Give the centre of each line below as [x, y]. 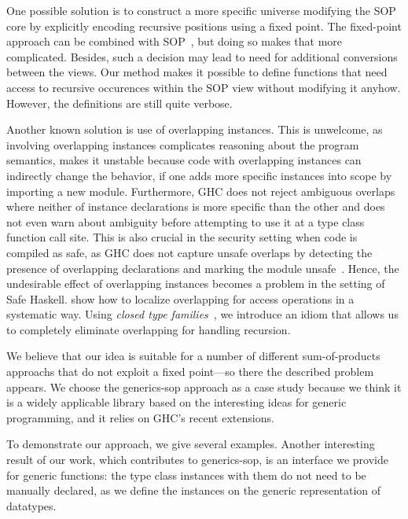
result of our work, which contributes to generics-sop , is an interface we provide [197, 460]
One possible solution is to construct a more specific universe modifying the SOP [201, 10]
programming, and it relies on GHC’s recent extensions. [140, 417]
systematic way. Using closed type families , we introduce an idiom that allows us [202, 314]
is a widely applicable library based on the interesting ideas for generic [176, 402]
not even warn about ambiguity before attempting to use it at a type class [186, 221]
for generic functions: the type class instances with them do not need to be [186, 475]
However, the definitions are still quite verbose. [119, 103]
